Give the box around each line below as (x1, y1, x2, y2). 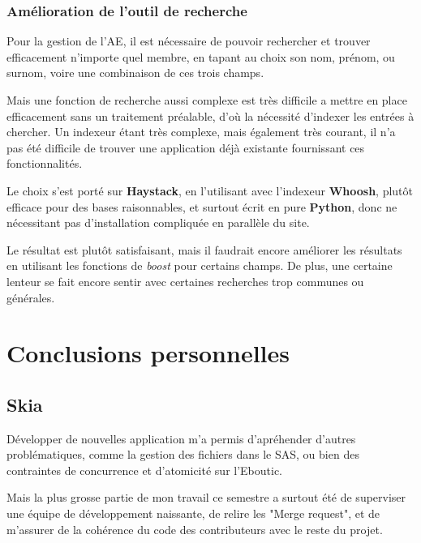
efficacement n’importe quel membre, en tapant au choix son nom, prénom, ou (6, 48, 395, 65)
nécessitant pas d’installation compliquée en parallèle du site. (6, 214, 310, 231)
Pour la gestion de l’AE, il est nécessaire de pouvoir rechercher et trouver (6, 32, 371, 49)
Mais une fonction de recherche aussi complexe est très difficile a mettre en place (6, 92, 407, 108)
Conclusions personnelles (6, 336, 290, 370)
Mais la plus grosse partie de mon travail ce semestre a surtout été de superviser (6, 489, 406, 506)
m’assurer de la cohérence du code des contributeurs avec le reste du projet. (6, 520, 383, 537)
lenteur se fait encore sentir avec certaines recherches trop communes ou (6, 272, 364, 289)
